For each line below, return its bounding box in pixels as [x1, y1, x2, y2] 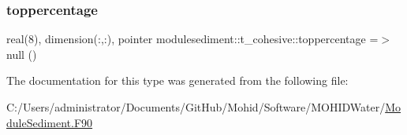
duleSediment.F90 [6, 114, 93, 130]
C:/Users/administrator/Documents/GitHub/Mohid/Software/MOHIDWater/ [6, 99, 386, 115]
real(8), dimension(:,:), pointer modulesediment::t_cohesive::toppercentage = [6, 31, 379, 47]
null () [6, 46, 37, 62]
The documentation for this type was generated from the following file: [6, 72, 349, 89]
